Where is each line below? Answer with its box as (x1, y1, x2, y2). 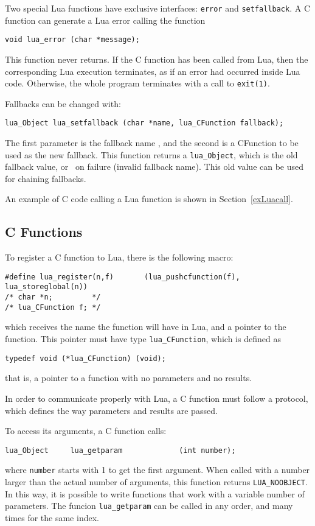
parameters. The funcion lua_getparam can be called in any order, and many (5, 499, 293, 512)
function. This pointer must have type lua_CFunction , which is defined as (5, 332, 281, 345)
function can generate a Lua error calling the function (5, 13, 206, 26)
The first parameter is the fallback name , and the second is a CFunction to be (5, 136, 299, 149)
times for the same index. (5, 511, 99, 524)
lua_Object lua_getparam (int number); (5, 446, 236, 455)
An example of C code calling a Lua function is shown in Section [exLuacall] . (5, 192, 293, 205)
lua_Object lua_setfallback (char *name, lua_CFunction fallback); (5, 119, 284, 128)
